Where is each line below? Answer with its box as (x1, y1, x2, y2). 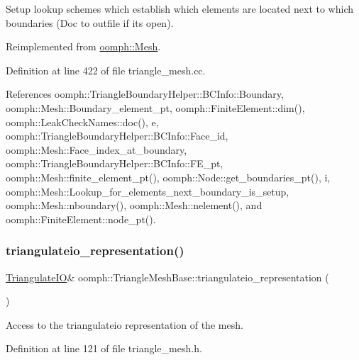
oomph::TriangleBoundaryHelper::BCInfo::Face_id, (6, 128, 228, 143)
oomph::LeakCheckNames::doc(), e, (6, 114, 159, 129)
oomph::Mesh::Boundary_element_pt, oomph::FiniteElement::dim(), (6, 100, 305, 115)
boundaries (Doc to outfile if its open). (6, 15, 174, 30)
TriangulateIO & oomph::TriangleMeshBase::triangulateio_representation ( (6, 269, 329, 284)
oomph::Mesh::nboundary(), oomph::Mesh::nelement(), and (6, 198, 263, 213)
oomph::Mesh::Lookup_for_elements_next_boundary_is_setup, (6, 184, 289, 198)
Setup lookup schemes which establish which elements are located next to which (6, 1, 353, 16)
